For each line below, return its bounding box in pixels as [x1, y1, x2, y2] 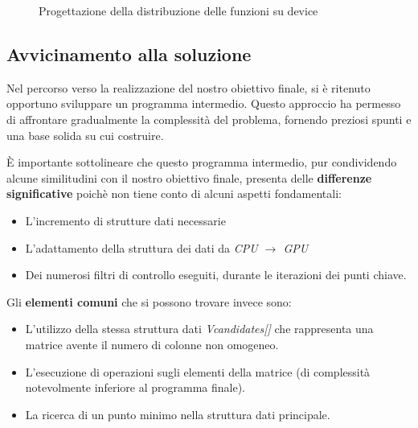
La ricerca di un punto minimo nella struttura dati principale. [25, 405, 330, 422]
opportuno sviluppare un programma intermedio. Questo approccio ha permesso [6, 95, 401, 112]
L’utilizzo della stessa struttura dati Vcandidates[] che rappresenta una [25, 320, 374, 337]
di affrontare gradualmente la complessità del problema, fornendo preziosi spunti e [6, 110, 412, 127]
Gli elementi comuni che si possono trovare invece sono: [6, 293, 292, 310]
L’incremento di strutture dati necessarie [25, 212, 226, 228]
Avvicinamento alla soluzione [6, 41, 252, 66]
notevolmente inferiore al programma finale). [25, 379, 245, 396]
